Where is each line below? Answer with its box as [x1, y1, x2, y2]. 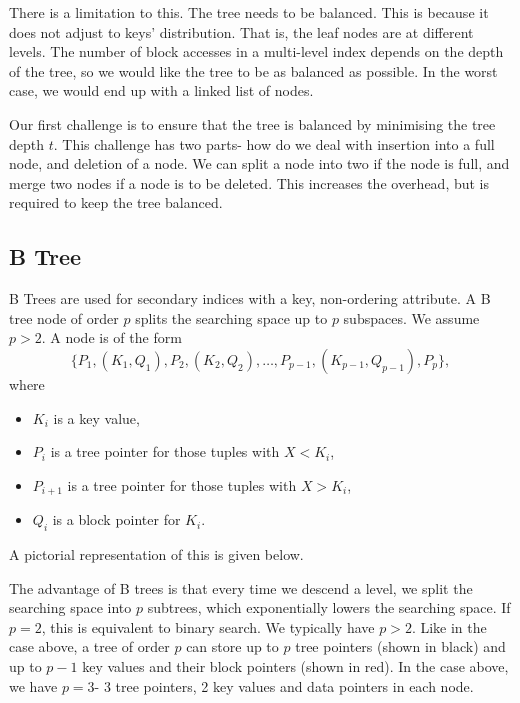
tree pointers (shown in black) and [295, 636, 506, 657]
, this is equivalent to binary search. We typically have [41, 616, 375, 637]
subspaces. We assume [343, 307, 480, 328]
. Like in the [411, 616, 487, 637]
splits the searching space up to [135, 307, 328, 328]
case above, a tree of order [9, 636, 170, 657]
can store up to [186, 636, 279, 657]
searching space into [9, 597, 132, 618]
